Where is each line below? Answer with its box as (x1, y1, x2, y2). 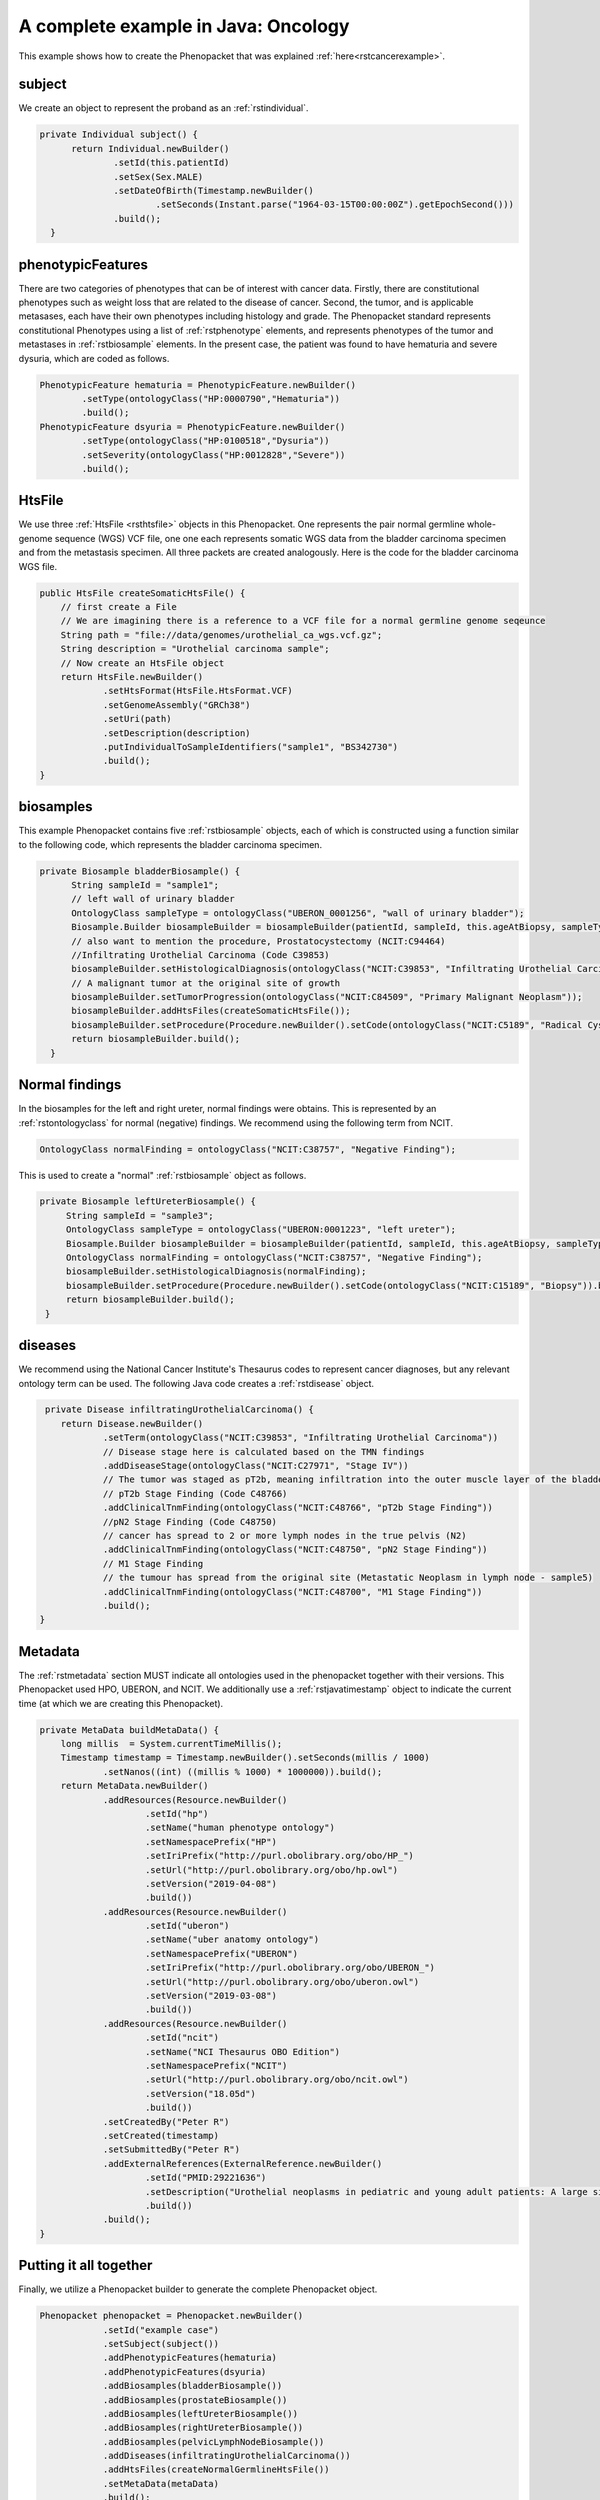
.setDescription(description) (102, 727, 251, 739)
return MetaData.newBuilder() (60, 1780, 209, 1792)
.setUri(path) (102, 713, 172, 725)
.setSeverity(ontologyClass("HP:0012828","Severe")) (81, 449, 346, 460)
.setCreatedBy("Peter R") (102, 2116, 230, 2127)
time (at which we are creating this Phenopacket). (18, 1697, 224, 1709)
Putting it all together (18, 2257, 153, 2274)
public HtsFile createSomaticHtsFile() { (39, 587, 246, 599)
